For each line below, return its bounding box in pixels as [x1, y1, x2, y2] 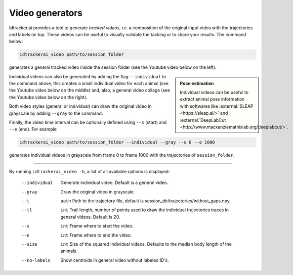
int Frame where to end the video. [60, 232, 132, 238]
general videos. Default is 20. [60, 214, 121, 220]
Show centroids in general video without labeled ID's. [60, 257, 169, 263]
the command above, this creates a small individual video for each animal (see [9, 81, 169, 87]
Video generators [9, 7, 83, 18]
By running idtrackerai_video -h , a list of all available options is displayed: [9, 168, 170, 174]
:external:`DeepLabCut [180, 117, 226, 123]
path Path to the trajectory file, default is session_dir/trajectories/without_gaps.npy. [60, 198, 231, 204]
